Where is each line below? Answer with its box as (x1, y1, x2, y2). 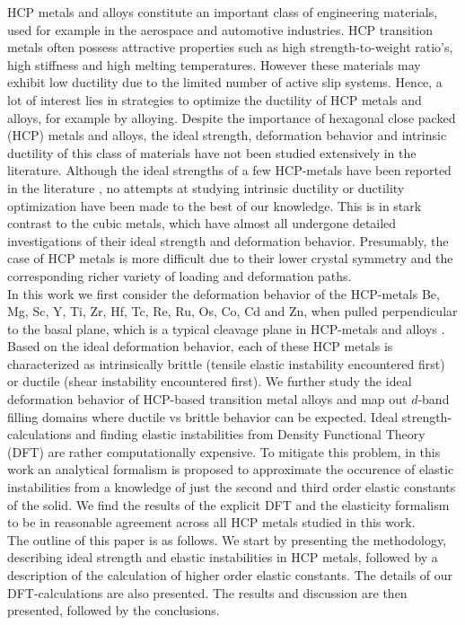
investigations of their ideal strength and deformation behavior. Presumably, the (7, 231, 449, 250)
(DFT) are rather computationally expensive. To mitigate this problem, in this (7, 442, 441, 461)
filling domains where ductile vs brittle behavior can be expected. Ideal (7, 407, 399, 426)
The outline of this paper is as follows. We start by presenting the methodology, (7, 530, 447, 549)
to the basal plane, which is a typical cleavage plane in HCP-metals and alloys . (7, 319, 445, 338)
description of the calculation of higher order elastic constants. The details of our (7, 566, 453, 584)
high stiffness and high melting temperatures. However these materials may (7, 55, 421, 74)
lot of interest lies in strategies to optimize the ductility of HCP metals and (7, 90, 422, 109)
